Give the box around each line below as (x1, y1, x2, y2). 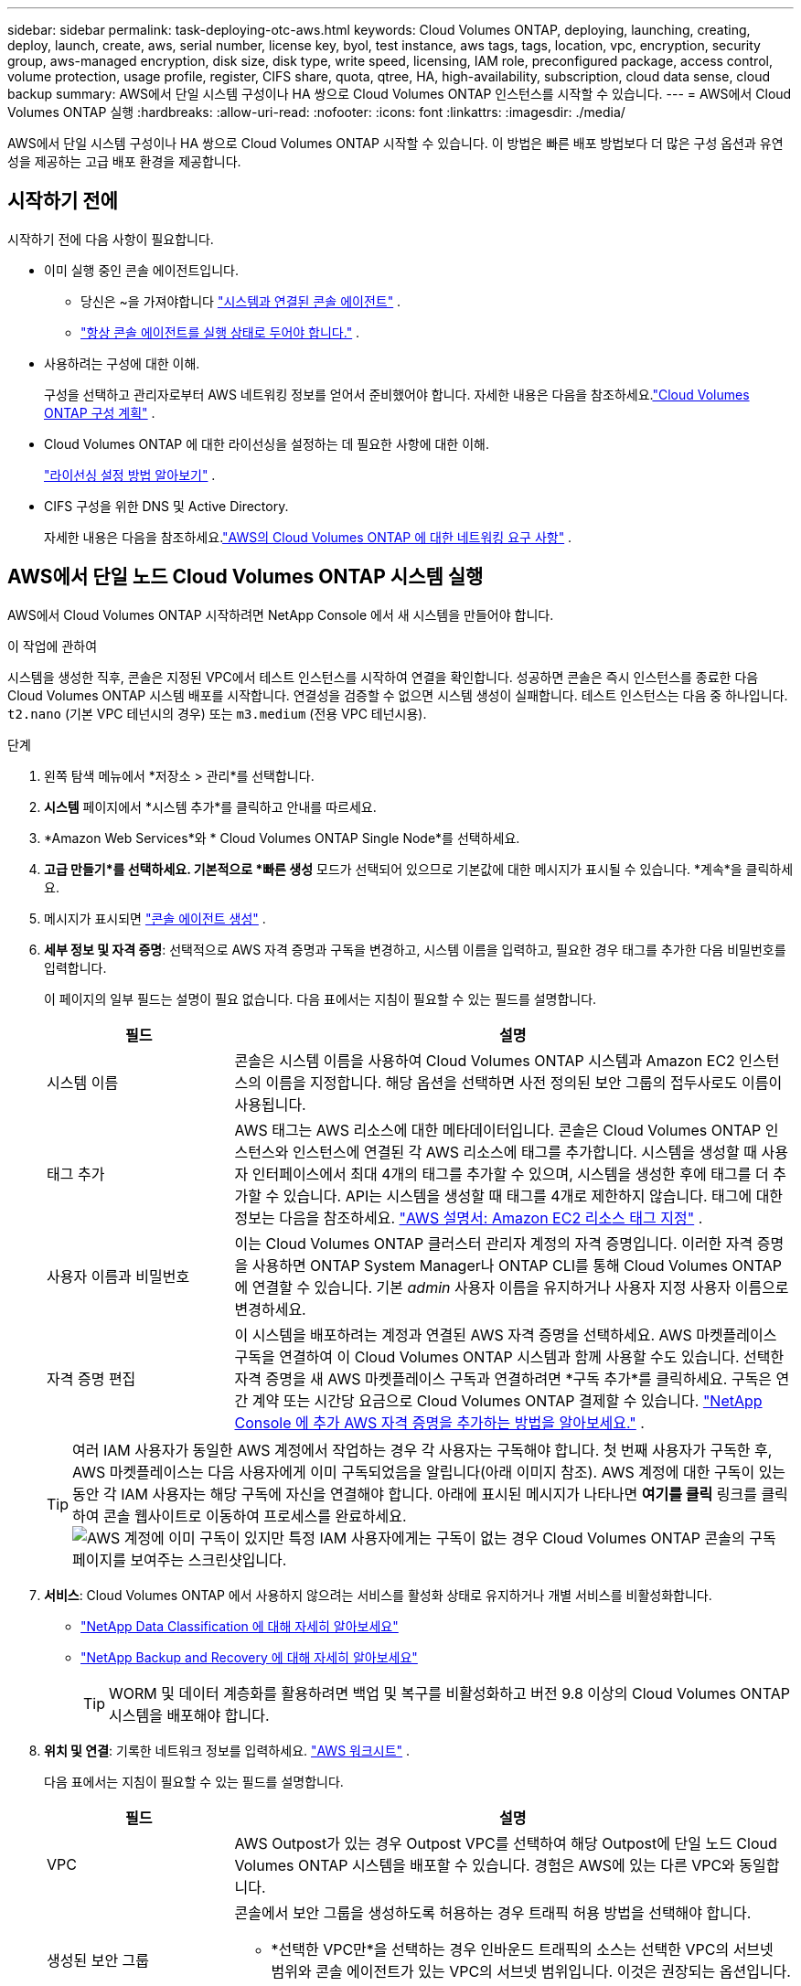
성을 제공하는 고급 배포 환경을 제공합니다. (7, 154, 241, 169)
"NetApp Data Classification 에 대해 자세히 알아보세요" (80, 1618, 399, 1634)
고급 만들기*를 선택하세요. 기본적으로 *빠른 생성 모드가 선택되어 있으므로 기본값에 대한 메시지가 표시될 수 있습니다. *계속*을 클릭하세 (44, 860, 794, 877)
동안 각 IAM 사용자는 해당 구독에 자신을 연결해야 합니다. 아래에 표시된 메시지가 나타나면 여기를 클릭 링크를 (72, 1484, 757, 1503)
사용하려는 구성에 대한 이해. (44, 355, 200, 371)
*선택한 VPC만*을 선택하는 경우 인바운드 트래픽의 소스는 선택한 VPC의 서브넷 (271, 1939, 774, 1959)
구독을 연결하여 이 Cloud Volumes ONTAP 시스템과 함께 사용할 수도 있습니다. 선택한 (234, 1347, 785, 1366)
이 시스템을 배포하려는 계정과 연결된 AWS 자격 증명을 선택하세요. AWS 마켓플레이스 (234, 1325, 777, 1344)
